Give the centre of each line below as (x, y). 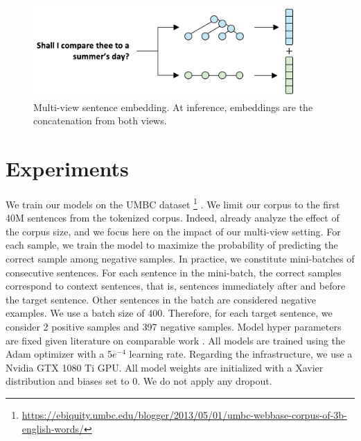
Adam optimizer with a (55, 354)
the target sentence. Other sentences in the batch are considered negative (161, 299)
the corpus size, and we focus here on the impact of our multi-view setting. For (173, 231)
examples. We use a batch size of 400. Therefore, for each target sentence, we (169, 313)
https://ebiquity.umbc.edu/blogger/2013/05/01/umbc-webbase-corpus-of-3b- (184, 414)
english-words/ (53, 428)
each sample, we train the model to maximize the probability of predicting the (172, 245)
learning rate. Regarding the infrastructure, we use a (241, 354)
